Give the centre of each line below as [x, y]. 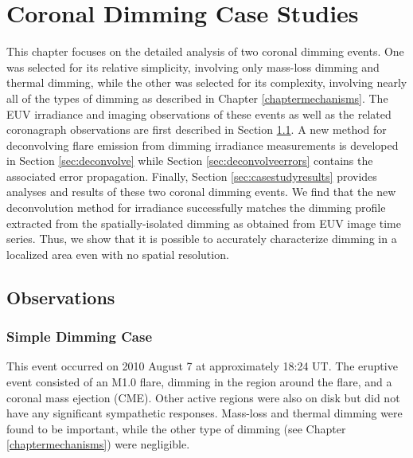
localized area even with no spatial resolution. [118, 254]
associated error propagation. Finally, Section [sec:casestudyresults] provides [192, 176]
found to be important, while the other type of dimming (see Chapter [176, 428]
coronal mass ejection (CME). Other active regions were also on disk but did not [203, 397]
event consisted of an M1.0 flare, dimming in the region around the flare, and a [199, 382]
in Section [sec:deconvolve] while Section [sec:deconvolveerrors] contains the [190, 160]
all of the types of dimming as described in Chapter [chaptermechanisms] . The [197, 98]
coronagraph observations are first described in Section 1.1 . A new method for [197, 129]
